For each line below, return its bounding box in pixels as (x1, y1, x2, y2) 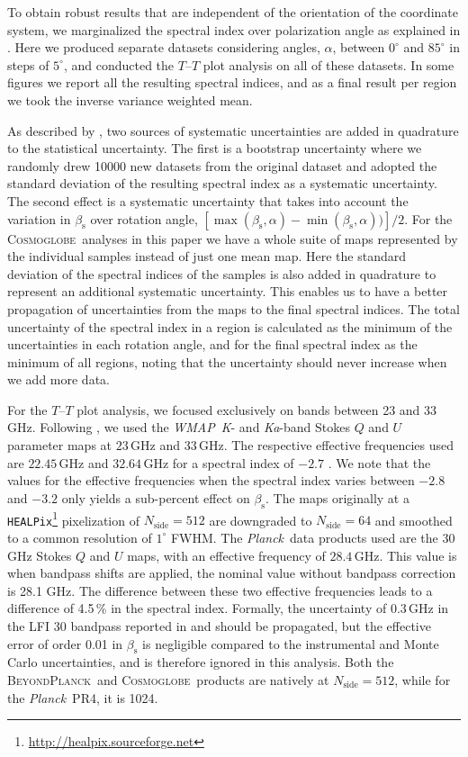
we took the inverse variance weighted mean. (7, 90, 253, 109)
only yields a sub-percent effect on (61, 488, 250, 507)
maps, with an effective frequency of (127, 545, 326, 564)
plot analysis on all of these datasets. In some (202, 55, 454, 74)
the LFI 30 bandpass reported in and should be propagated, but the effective (7, 616, 431, 635)
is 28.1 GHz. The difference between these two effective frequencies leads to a (7, 581, 433, 599)
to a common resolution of (7, 527, 152, 546)
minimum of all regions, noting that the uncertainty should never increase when (7, 352, 447, 371)
